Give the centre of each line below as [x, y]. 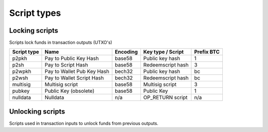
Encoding [126, 52]
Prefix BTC [207, 52]
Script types [35, 13]
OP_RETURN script [166, 98]
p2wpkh [22, 71]
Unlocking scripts [37, 111]
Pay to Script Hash [67, 65]
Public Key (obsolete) [70, 91]
